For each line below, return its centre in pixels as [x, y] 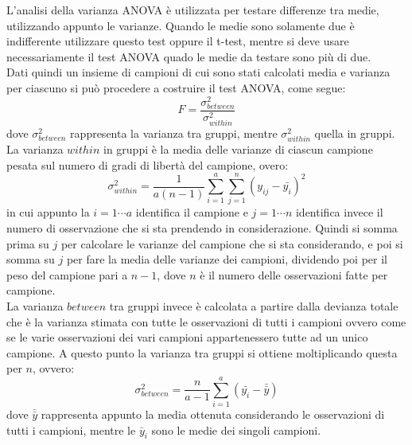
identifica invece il [339, 212]
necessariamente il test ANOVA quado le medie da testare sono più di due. [189, 56]
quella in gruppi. [355, 133]
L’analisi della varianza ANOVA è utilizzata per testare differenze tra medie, [193, 10]
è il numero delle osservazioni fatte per [294, 274]
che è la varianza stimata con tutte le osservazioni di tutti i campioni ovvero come [206, 321]
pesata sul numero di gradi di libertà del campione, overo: [148, 164]
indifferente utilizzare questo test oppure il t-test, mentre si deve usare [178, 41]
